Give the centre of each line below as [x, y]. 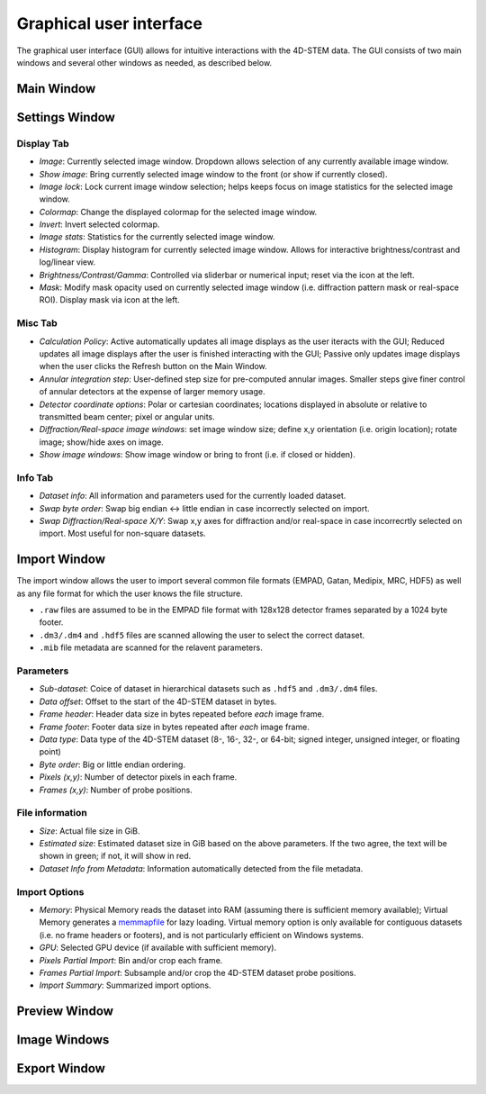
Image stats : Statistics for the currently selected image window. [157, 237]
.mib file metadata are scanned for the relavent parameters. [151, 647]
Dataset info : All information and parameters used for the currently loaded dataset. [193, 496]
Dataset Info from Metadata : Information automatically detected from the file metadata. [201, 868]
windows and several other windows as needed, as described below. [144, 62]
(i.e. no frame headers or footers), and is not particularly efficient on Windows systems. [202, 935]
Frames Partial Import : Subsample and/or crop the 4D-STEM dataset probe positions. [198, 972]
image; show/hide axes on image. [101, 442]
